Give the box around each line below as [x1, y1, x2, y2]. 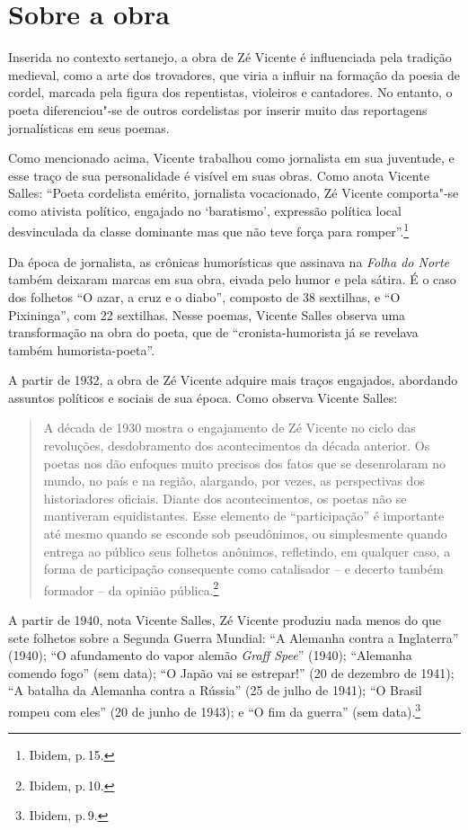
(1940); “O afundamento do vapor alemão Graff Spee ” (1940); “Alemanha [8, 646, 412, 665]
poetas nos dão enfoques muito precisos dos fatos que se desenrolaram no [43, 453, 446, 472]
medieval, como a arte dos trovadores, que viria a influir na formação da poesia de [8, 65, 460, 84]
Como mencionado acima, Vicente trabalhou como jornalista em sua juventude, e [8, 148, 455, 167]
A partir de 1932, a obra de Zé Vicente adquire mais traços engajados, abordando [8, 370, 458, 389]
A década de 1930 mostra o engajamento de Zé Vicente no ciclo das [43, 418, 416, 437]
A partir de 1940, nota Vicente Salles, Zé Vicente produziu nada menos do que [8, 611, 442, 629]
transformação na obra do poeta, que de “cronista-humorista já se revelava [8, 323, 419, 342]
